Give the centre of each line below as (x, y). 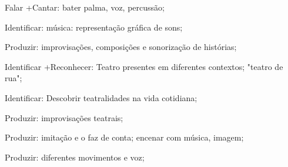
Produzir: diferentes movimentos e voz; (75, 157)
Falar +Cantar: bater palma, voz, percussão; (85, 7)
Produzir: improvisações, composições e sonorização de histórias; (121, 47)
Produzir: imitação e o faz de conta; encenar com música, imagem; (124, 137)
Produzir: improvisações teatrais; (64, 117)
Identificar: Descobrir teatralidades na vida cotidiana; (101, 97)
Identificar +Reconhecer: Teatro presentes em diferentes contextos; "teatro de (144, 66)
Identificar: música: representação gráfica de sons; (94, 27)
